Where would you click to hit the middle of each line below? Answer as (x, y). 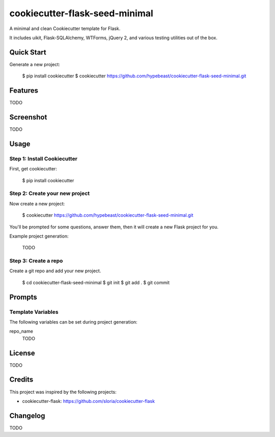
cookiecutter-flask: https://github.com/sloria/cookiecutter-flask (89, 401)
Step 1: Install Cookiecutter (43, 159)
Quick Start (28, 52)
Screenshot (28, 117)
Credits (21, 380)
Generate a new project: (35, 64)
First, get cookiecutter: (33, 169)
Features (24, 91)
